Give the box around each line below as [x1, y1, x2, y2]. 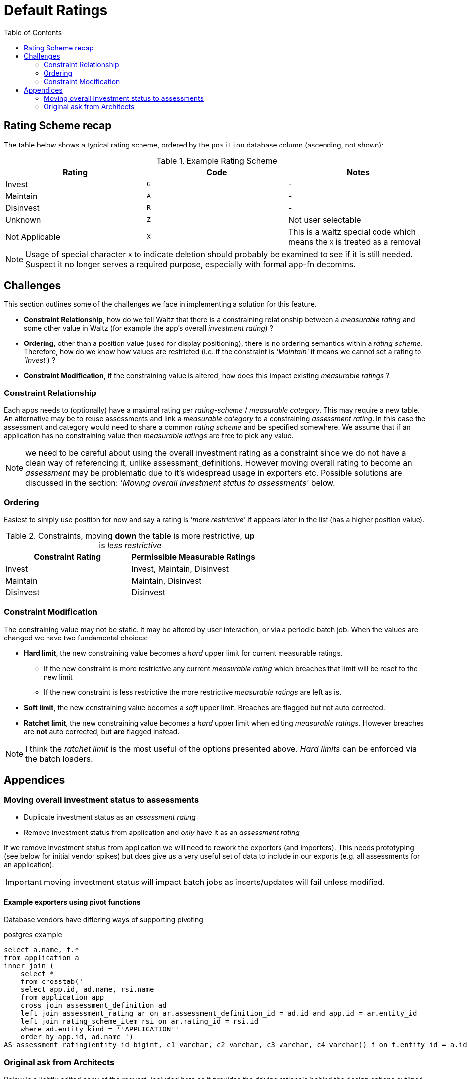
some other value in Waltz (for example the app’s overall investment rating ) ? [24, 324, 273, 333]
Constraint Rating [34, 551, 101, 562]
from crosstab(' [20, 978, 84, 986]
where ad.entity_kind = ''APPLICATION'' [20, 1025, 180, 1033]
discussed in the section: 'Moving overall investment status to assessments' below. [25, 478, 335, 488]
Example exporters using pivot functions [4, 897, 140, 906]
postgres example [4, 931, 62, 939]
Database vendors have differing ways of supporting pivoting [4, 915, 203, 924]
